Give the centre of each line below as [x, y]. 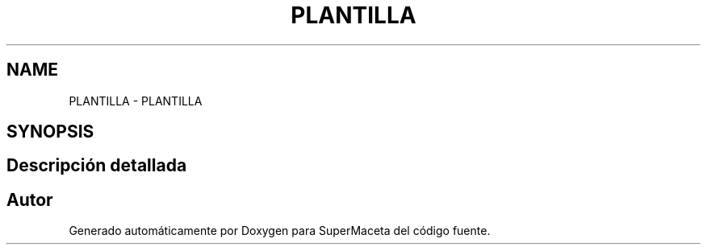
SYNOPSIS [50, 132]
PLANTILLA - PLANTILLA [136, 101]
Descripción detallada [97, 166]
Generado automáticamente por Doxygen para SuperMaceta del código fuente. [280, 231]
